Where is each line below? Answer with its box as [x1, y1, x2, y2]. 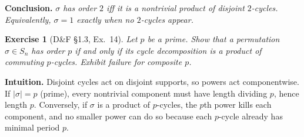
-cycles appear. [141, 13, 193, 25]
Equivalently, [5, 13, 51, 25]
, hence [273, 87, 299, 99]
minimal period [5, 121, 60, 133]
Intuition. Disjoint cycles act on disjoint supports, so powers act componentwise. [5, 75, 299, 87]
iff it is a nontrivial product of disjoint [106, 2, 245, 13]
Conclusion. [5, 2, 53, 13]
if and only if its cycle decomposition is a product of [75, 44, 262, 56]
